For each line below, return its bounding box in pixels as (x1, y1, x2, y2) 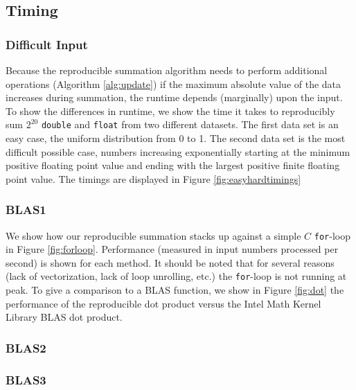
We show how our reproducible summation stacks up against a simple (6, 228, 301, 242)
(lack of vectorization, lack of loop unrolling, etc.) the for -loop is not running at (6, 269, 347, 283)
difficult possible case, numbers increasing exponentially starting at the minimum (6, 144, 350, 159)
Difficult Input (6, 35, 88, 53)
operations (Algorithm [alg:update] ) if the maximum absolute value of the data (6, 76, 341, 91)
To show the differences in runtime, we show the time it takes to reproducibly (6, 103, 335, 118)
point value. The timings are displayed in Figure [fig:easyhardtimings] (6, 171, 301, 186)
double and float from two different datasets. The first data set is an (41, 117, 339, 132)
